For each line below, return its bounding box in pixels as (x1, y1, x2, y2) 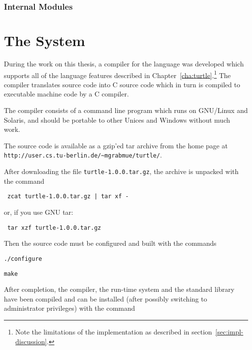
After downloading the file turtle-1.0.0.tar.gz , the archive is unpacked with (4, 166, 239, 176)
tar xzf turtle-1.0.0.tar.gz (7, 224, 101, 231)
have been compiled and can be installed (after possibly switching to (4, 293, 207, 303)
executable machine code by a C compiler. (4, 89, 129, 99)
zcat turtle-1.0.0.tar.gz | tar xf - (7, 193, 129, 200)
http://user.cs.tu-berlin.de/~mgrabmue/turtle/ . (4, 150, 162, 160)
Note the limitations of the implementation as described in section (15, 326, 212, 336)
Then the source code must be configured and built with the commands (4, 238, 217, 248)
